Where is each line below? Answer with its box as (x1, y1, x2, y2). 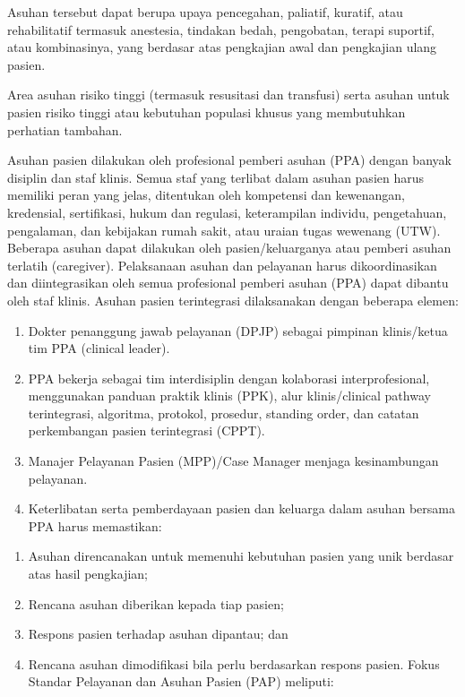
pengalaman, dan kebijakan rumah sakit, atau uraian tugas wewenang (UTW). (7, 220, 441, 239)
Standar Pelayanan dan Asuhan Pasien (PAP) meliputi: (28, 672, 334, 691)
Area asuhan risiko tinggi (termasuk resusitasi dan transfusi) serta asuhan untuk (7, 85, 450, 104)
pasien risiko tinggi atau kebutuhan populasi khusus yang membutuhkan (7, 102, 406, 121)
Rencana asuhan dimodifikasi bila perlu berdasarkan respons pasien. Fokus (28, 654, 440, 673)
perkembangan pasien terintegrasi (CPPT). (28, 421, 265, 440)
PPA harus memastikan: (28, 516, 162, 535)
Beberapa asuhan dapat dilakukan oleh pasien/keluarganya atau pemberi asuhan (7, 238, 452, 257)
